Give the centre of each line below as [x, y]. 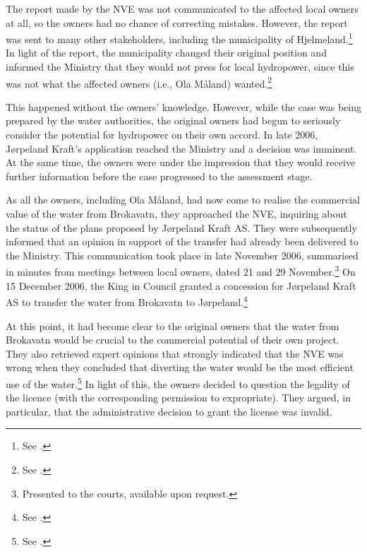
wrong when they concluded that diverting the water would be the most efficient [180, 367]
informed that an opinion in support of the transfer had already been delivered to [182, 241]
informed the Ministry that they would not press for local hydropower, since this [180, 67]
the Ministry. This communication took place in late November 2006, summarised [182, 255]
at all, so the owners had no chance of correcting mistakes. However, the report [177, 22]
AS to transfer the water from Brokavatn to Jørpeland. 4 [127, 301]
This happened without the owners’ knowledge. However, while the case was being [183, 106]
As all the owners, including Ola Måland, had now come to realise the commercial [183, 200]
